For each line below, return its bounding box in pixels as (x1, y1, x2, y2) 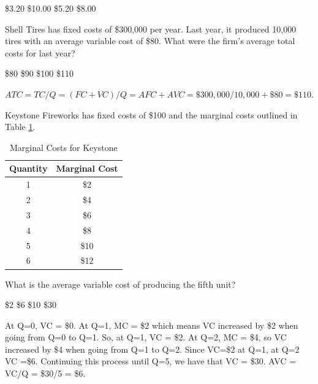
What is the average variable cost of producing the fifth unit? (5, 277, 236, 290)
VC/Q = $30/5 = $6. (5, 367, 86, 380)
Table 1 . (5, 120, 36, 133)
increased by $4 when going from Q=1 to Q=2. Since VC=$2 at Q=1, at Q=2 (5, 342, 300, 355)
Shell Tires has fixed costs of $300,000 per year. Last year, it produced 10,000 (5, 22, 297, 35)
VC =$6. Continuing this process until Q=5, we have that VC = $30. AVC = (5, 355, 297, 367)
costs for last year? (5, 46, 75, 59)
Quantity (9, 162, 48, 175)
